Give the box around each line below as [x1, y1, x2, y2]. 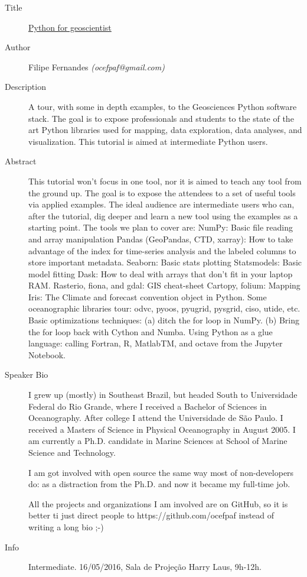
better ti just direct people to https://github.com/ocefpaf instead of [28, 509, 275, 521]
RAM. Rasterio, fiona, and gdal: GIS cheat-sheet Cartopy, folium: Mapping [28, 279, 301, 291]
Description [5, 80, 46, 93]
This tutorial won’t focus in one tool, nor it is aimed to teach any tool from [28, 174, 302, 187]
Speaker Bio [5, 368, 48, 381]
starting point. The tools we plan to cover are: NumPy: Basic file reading [28, 221, 293, 234]
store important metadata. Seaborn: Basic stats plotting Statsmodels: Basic [28, 256, 302, 268]
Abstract [5, 155, 37, 167]
